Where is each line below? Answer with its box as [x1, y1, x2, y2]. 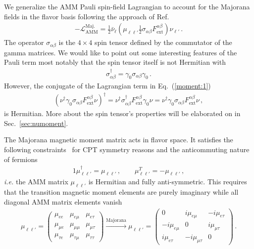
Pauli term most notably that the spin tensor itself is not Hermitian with [4, 57, 226, 67]
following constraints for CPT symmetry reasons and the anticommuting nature [4, 144, 250, 155]
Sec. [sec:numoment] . [4, 118, 68, 128]
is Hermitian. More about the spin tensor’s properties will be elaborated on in [4, 108, 241, 119]
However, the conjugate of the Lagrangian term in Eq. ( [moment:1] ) [4, 81, 211, 91]
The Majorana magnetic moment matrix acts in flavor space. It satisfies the [4, 134, 233, 145]
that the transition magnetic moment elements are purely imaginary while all [4, 187, 239, 197]
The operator [4, 37, 44, 47]
